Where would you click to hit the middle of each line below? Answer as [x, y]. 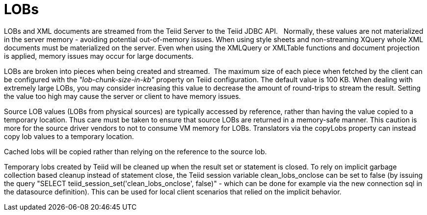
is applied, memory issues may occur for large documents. [99, 56]
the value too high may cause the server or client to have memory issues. [122, 96]
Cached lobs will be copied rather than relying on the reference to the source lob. [135, 151]
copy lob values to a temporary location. [69, 136]
